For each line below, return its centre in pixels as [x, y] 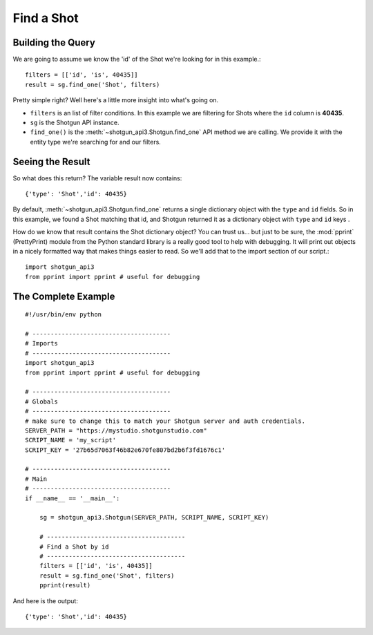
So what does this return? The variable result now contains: [97, 178]
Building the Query [54, 42]
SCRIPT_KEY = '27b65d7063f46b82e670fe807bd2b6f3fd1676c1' [125, 450]
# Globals [41, 401]
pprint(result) [65, 585]
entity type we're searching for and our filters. [96, 142]
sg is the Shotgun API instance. [75, 123]
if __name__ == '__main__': [73, 498]
